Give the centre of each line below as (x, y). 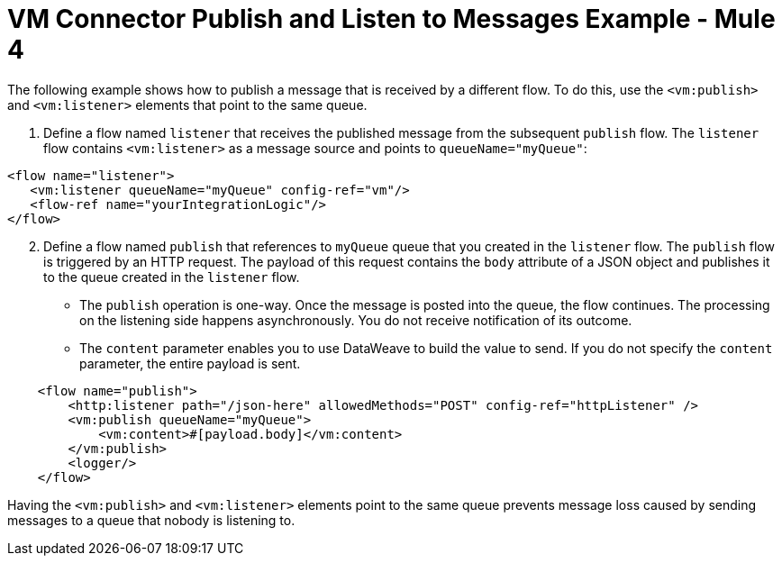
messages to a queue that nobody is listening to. (151, 520)
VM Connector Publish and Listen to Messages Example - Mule (391, 19)
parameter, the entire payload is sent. (190, 363)
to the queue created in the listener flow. (172, 277)
